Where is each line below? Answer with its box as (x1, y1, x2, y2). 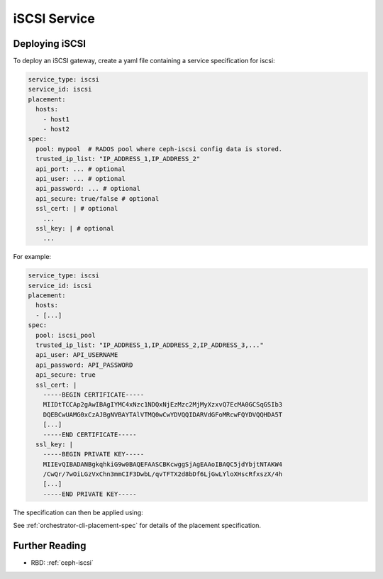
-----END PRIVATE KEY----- (43, 490, 138, 498)
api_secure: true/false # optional (35, 194, 160, 202)
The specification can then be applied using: (13, 508, 143, 517)
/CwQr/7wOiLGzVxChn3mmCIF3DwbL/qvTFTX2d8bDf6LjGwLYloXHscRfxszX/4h (43, 470, 283, 478)
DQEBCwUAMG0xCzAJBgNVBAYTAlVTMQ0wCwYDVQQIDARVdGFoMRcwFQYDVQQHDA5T (43, 410, 283, 419)
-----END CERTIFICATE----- (43, 430, 138, 439)
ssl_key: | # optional (35, 224, 115, 232)
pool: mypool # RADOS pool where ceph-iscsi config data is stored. (35, 145, 283, 153)
